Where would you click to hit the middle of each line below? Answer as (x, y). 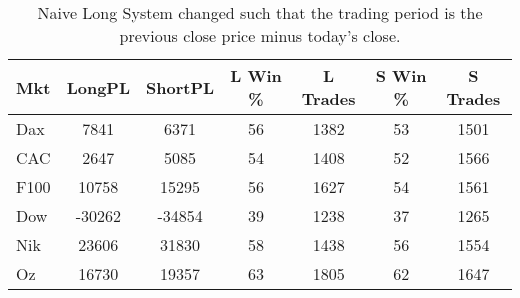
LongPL (98, 87)
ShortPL (180, 87)
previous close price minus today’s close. (260, 35)
